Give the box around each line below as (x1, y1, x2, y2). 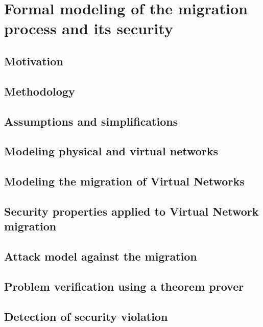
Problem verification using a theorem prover (4, 278, 244, 294)
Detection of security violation (4, 308, 168, 324)
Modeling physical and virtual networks (4, 143, 219, 159)
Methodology (4, 83, 75, 99)
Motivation (4, 53, 63, 68)
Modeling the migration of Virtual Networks (4, 173, 245, 189)
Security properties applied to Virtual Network (4, 203, 259, 219)
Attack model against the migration (4, 248, 197, 264)
